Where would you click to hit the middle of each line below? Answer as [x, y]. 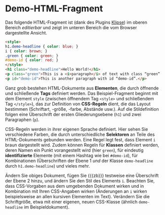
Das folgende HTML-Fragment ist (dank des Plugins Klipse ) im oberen [76, 22]
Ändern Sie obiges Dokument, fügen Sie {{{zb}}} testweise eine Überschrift [82, 175]
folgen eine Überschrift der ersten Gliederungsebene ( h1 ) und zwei [73, 114]
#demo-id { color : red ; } [32, 60]
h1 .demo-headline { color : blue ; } [42, 46]
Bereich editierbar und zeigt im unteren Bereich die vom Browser [71, 27]
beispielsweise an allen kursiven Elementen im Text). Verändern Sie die [77, 196]
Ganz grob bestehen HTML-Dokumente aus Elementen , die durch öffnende [82, 88]
